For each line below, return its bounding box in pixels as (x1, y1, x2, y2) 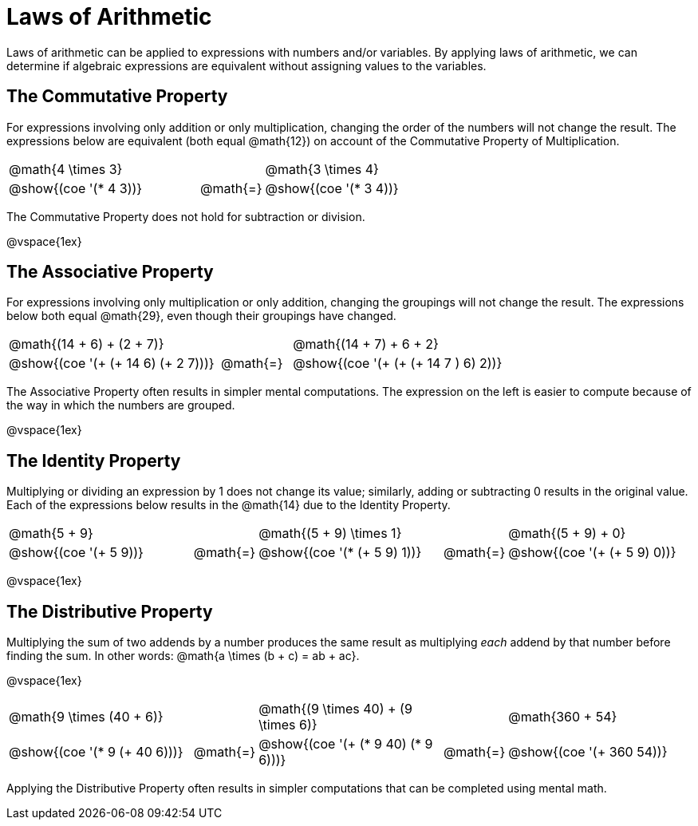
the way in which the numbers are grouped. (6, 398, 235, 413)
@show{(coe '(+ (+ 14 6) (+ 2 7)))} (9, 355, 215, 372)
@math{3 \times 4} (265, 160, 379, 177)
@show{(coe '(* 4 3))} (9, 180, 143, 196)
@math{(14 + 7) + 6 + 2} (293, 336, 439, 353)
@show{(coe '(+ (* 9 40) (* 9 (258, 736, 433, 753)
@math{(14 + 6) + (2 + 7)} (9, 336, 164, 353)
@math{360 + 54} (508, 709, 617, 725)
